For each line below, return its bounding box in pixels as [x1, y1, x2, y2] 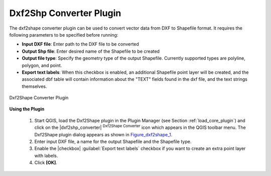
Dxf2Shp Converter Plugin [9, 8, 121, 19]
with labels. [34, 152, 58, 158]
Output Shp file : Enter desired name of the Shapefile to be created [22, 48, 160, 54]
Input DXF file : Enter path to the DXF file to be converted [22, 41, 139, 47]
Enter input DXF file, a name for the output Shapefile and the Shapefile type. [34, 138, 192, 145]
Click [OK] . [34, 159, 58, 165]
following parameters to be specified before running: [9, 32, 118, 38]
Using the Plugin [9, 106, 45, 112]
